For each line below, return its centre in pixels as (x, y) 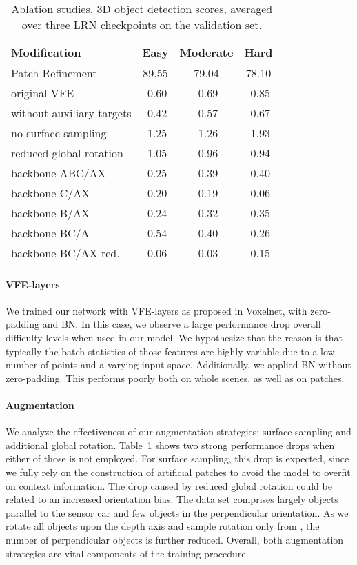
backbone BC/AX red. (65, 253)
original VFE (43, 93)
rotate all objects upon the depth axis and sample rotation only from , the (163, 526)
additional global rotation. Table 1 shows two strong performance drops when (170, 445)
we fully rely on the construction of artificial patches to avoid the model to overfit (178, 472)
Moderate (206, 52)
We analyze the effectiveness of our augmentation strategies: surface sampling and (178, 432)
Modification (46, 52)
